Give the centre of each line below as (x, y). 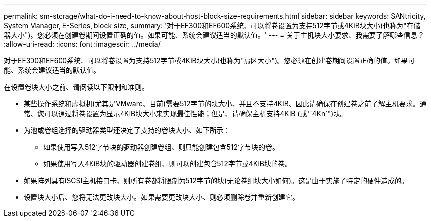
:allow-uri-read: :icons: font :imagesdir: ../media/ (82, 44)
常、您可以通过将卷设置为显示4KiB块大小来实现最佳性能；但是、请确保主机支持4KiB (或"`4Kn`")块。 (185, 113)
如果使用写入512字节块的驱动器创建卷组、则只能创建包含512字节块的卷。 (161, 147)
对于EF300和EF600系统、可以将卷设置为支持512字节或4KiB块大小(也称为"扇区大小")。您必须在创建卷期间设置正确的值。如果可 (210, 60)
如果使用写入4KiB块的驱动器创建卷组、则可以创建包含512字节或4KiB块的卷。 (168, 164)
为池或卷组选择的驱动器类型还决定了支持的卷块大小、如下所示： (127, 130)
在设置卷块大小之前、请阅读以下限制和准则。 (76, 87)
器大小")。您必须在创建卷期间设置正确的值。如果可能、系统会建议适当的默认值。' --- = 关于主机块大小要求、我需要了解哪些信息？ (214, 35)
